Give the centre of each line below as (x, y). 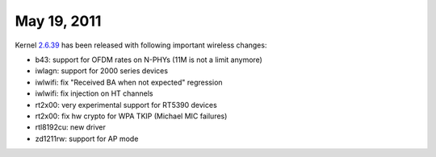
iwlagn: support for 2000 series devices (102, 71)
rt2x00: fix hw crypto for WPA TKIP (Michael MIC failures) (131, 116)
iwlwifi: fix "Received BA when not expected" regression (129, 82)
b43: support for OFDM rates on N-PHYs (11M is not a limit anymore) (149, 60)
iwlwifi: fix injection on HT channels (94, 93)
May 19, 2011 (58, 21)
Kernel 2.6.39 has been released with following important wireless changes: (141, 45)
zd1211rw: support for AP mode (87, 138)
